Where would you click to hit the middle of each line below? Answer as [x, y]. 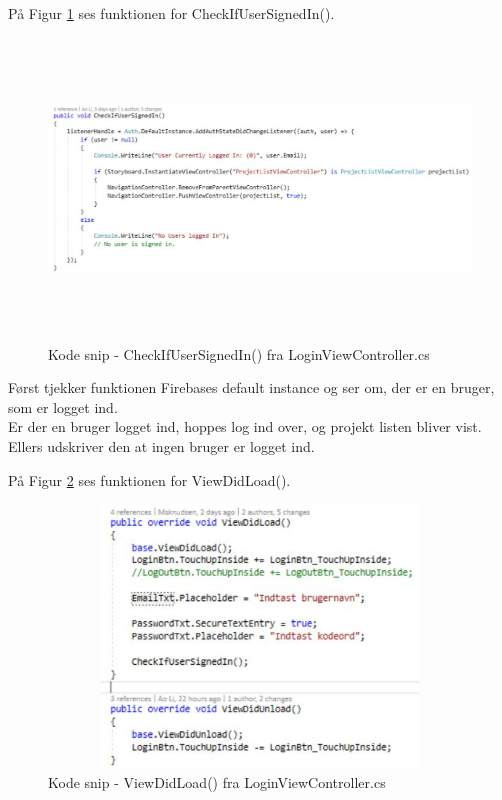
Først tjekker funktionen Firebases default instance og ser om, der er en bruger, [251, 387]
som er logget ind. [63, 406]
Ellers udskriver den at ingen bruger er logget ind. [161, 445]
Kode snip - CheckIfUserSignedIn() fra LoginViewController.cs [239, 353]
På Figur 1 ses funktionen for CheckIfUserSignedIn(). [171, 13]
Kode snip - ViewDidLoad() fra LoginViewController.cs [217, 782]
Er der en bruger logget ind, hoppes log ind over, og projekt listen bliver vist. [245, 426]
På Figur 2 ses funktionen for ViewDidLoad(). [149, 479]
